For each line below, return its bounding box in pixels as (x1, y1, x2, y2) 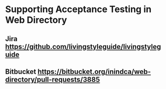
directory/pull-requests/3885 (5, 75, 100, 84)
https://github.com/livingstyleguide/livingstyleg (5, 42, 161, 51)
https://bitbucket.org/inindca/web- (37, 67, 151, 76)
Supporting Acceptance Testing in (5, 4, 152, 15)
